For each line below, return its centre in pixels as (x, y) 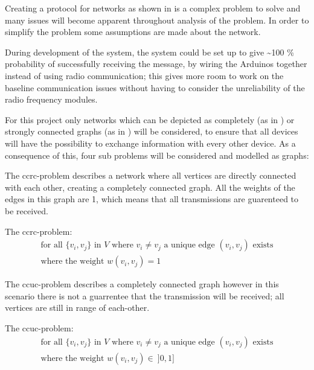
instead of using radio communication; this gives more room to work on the (144, 75)
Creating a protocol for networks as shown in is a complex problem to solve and (153, 8)
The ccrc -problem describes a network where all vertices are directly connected (151, 175)
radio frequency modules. (51, 99)
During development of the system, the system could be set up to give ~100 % (149, 52)
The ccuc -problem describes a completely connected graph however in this (142, 284)
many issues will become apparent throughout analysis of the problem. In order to (157, 20)
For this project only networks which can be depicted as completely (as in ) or (150, 119)
